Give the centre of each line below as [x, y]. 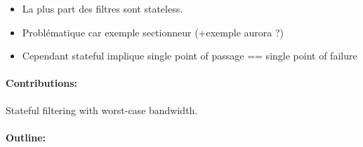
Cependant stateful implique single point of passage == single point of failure [190, 56]
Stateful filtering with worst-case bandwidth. [102, 110]
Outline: [26, 137]
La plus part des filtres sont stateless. [103, 8]
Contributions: [41, 83]
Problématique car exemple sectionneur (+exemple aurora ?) [153, 32]
